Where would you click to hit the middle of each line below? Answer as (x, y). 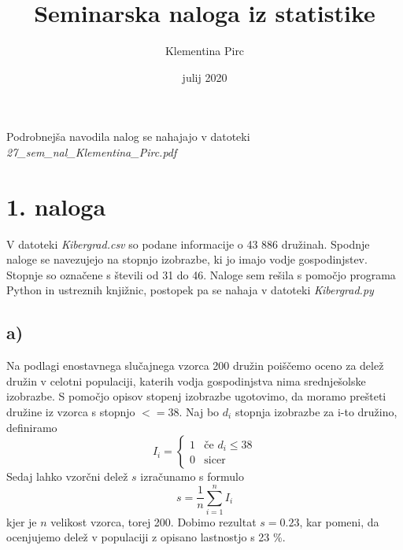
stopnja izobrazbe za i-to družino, (316, 411)
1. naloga (56, 206)
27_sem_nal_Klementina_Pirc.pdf (92, 151)
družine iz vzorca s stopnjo (71, 411)
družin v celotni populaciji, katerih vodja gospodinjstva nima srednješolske (186, 380)
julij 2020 (205, 77)
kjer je (22, 521)
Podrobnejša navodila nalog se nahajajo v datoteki (128, 137)
